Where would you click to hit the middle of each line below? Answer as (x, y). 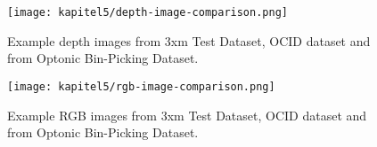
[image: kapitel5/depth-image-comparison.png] (148, 12)
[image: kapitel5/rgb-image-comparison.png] (141, 86)
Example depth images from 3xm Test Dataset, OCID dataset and (189, 40)
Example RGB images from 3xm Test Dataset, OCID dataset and (187, 115)
